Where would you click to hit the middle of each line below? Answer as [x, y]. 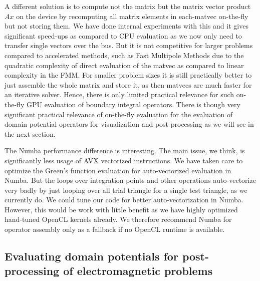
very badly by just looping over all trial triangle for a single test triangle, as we [126, 190]
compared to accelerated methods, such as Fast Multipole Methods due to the [124, 55]
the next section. [30, 133]
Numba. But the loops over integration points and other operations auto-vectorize [130, 180]
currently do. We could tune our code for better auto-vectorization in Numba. [124, 200]
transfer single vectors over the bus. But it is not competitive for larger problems [129, 45]
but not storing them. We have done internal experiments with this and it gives [126, 26]
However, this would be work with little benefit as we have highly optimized [121, 209]
